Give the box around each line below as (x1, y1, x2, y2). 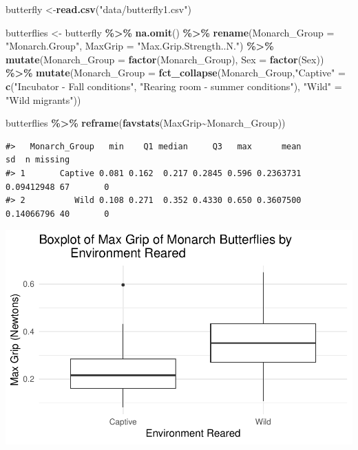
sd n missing (6, 155, 70, 165)
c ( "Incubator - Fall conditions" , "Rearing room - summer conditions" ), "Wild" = (6, 78, 342, 93)
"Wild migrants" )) (6, 92, 81, 107)
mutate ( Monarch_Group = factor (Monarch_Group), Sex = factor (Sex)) (6, 52, 324, 66)
